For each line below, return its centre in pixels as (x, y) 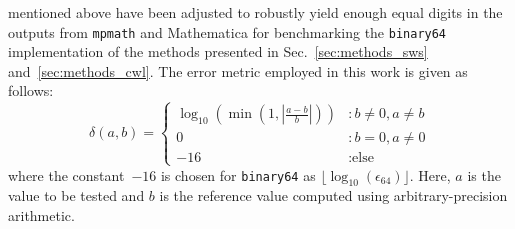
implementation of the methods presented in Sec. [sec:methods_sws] (218, 51)
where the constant (66, 174)
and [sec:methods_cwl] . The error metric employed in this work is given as (238, 70)
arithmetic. (41, 215)
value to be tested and (76, 195)
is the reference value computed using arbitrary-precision (333, 195)
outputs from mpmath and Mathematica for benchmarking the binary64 (227, 31)
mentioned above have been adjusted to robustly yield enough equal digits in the (255, 12)
